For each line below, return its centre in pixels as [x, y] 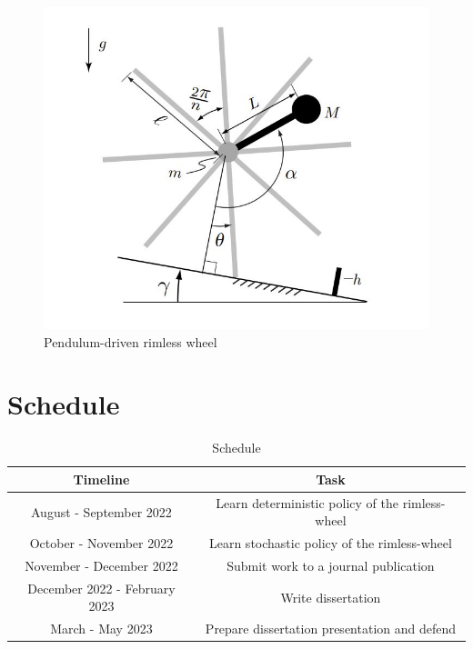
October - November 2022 [101, 543]
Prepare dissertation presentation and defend [331, 629]
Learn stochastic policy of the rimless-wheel [330, 543]
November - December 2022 [101, 566]
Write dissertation [331, 597]
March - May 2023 [101, 629]
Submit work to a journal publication [331, 566]
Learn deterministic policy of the [307, 502]
